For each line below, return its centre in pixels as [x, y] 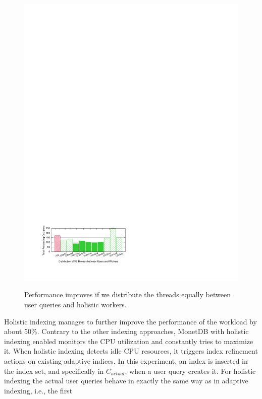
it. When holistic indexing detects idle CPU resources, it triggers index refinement [131, 351]
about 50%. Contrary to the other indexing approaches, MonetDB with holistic [126, 331]
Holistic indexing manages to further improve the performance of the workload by [130, 321]
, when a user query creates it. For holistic [190, 371]
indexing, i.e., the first [38, 390]
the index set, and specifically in [54, 371]
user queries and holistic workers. [75, 305]
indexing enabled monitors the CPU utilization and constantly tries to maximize [129, 341]
